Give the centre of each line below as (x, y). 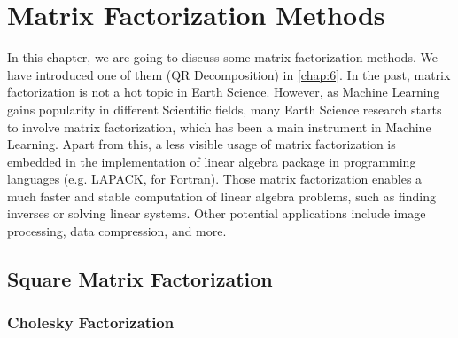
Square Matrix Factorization (140, 279)
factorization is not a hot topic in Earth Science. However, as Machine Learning (224, 92)
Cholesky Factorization (91, 322)
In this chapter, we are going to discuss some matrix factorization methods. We (222, 57)
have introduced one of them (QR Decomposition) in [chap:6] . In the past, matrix (229, 74)
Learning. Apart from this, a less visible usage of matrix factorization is (202, 144)
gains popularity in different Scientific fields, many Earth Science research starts (225, 109)
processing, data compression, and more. (117, 231)
